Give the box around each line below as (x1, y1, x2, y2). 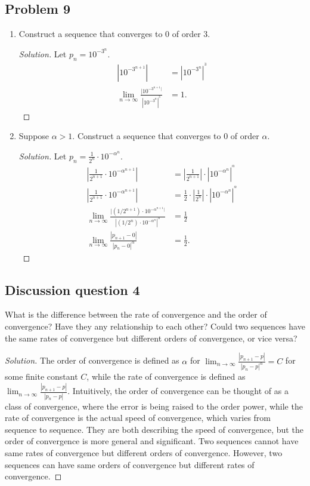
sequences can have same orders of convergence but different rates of (5, 458, 255, 470)
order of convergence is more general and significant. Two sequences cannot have (5, 435, 299, 447)
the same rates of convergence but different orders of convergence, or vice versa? (5, 331, 297, 344)
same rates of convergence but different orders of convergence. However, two (5, 446, 283, 459)
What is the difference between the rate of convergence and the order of (5, 308, 267, 321)
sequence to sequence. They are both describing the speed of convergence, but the (5, 423, 303, 435)
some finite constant (5, 370, 78, 383)
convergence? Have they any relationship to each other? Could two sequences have (5, 320, 305, 332)
